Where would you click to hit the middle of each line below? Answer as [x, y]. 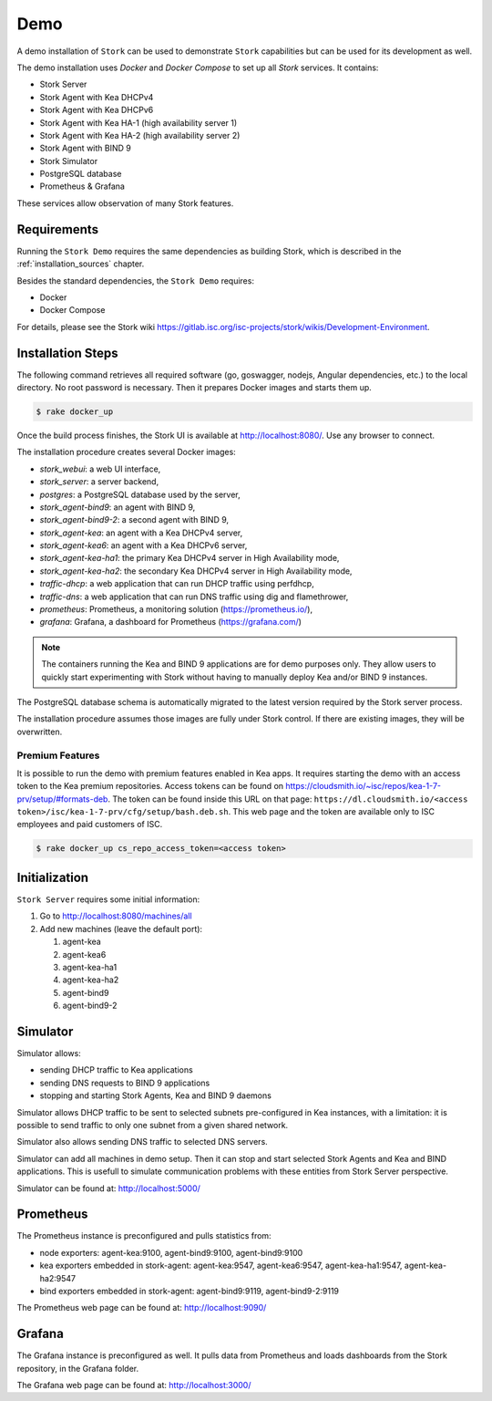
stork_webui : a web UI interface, [100, 469]
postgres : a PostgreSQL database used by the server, [140, 494]
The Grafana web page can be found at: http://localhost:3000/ [134, 1385]
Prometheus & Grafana [82, 186]
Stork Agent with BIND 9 [85, 148]
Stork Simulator [69, 161]
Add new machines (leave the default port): [121, 929]
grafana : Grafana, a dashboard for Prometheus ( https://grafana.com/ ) [171, 622]
